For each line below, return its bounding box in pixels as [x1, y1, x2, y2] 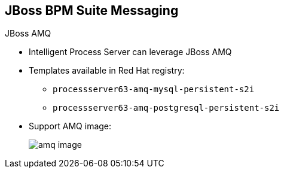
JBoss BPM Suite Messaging [5, 3, 179, 18]
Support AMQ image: [29, 121, 112, 132]
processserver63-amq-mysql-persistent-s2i [53, 84, 255, 95]
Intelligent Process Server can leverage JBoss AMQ [29, 47, 232, 57]
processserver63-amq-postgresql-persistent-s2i [53, 103, 280, 113]
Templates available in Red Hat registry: [29, 65, 185, 76]
